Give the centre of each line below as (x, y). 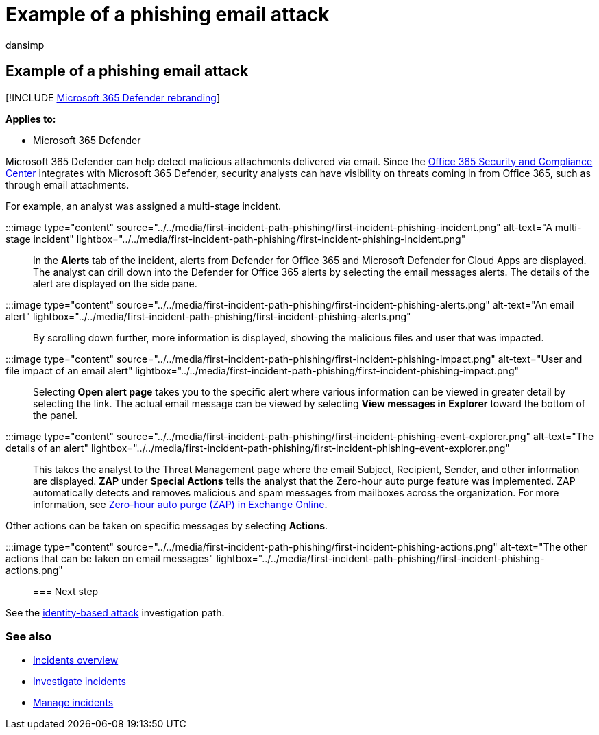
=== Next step (66, 591)
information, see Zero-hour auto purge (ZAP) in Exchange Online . (180, 504)
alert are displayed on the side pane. (115, 283)
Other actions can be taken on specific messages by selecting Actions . (167, 525)
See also (29, 636)
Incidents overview (76, 660)
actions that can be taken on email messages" (110, 558)
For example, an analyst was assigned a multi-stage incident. (144, 206)
